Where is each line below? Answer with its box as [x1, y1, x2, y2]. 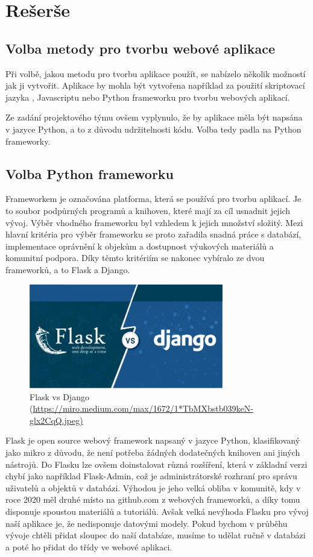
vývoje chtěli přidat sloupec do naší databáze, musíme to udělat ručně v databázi [5, 529, 306, 541]
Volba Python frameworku [5, 164, 174, 183]
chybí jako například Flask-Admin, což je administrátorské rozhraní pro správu [5, 470, 297, 482]
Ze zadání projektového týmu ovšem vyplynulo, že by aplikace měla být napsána [5, 111, 303, 124]
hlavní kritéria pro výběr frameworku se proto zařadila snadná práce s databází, [5, 228, 302, 241]
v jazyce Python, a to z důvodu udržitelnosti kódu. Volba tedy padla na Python [5, 122, 302, 135]
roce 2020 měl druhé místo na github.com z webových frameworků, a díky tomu [5, 493, 300, 506]
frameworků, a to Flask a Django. [5, 263, 130, 275]
